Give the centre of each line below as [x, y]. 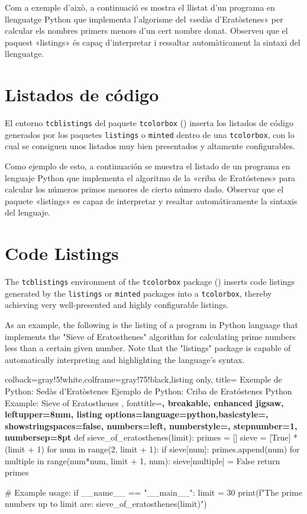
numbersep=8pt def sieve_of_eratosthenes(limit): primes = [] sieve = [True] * [151, 437]
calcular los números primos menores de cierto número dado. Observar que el [144, 189]
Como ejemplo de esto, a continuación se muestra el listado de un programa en [148, 166]
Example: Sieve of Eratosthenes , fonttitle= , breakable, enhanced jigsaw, [144, 402]
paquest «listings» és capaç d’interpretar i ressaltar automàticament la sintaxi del [153, 42]
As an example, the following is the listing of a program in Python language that [151, 325]
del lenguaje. [28, 212]
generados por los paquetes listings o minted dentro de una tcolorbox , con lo [150, 134]
